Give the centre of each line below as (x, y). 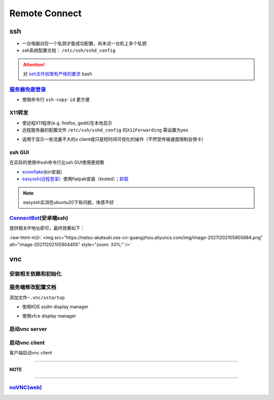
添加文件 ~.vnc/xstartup (37, 297)
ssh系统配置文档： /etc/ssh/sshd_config (69, 50)
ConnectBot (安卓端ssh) (39, 218)
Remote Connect (45, 13)
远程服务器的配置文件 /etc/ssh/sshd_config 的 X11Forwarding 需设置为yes (105, 130)
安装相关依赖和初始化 (36, 274)
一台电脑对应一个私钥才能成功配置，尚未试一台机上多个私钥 (84, 44)
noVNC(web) (26, 387)
